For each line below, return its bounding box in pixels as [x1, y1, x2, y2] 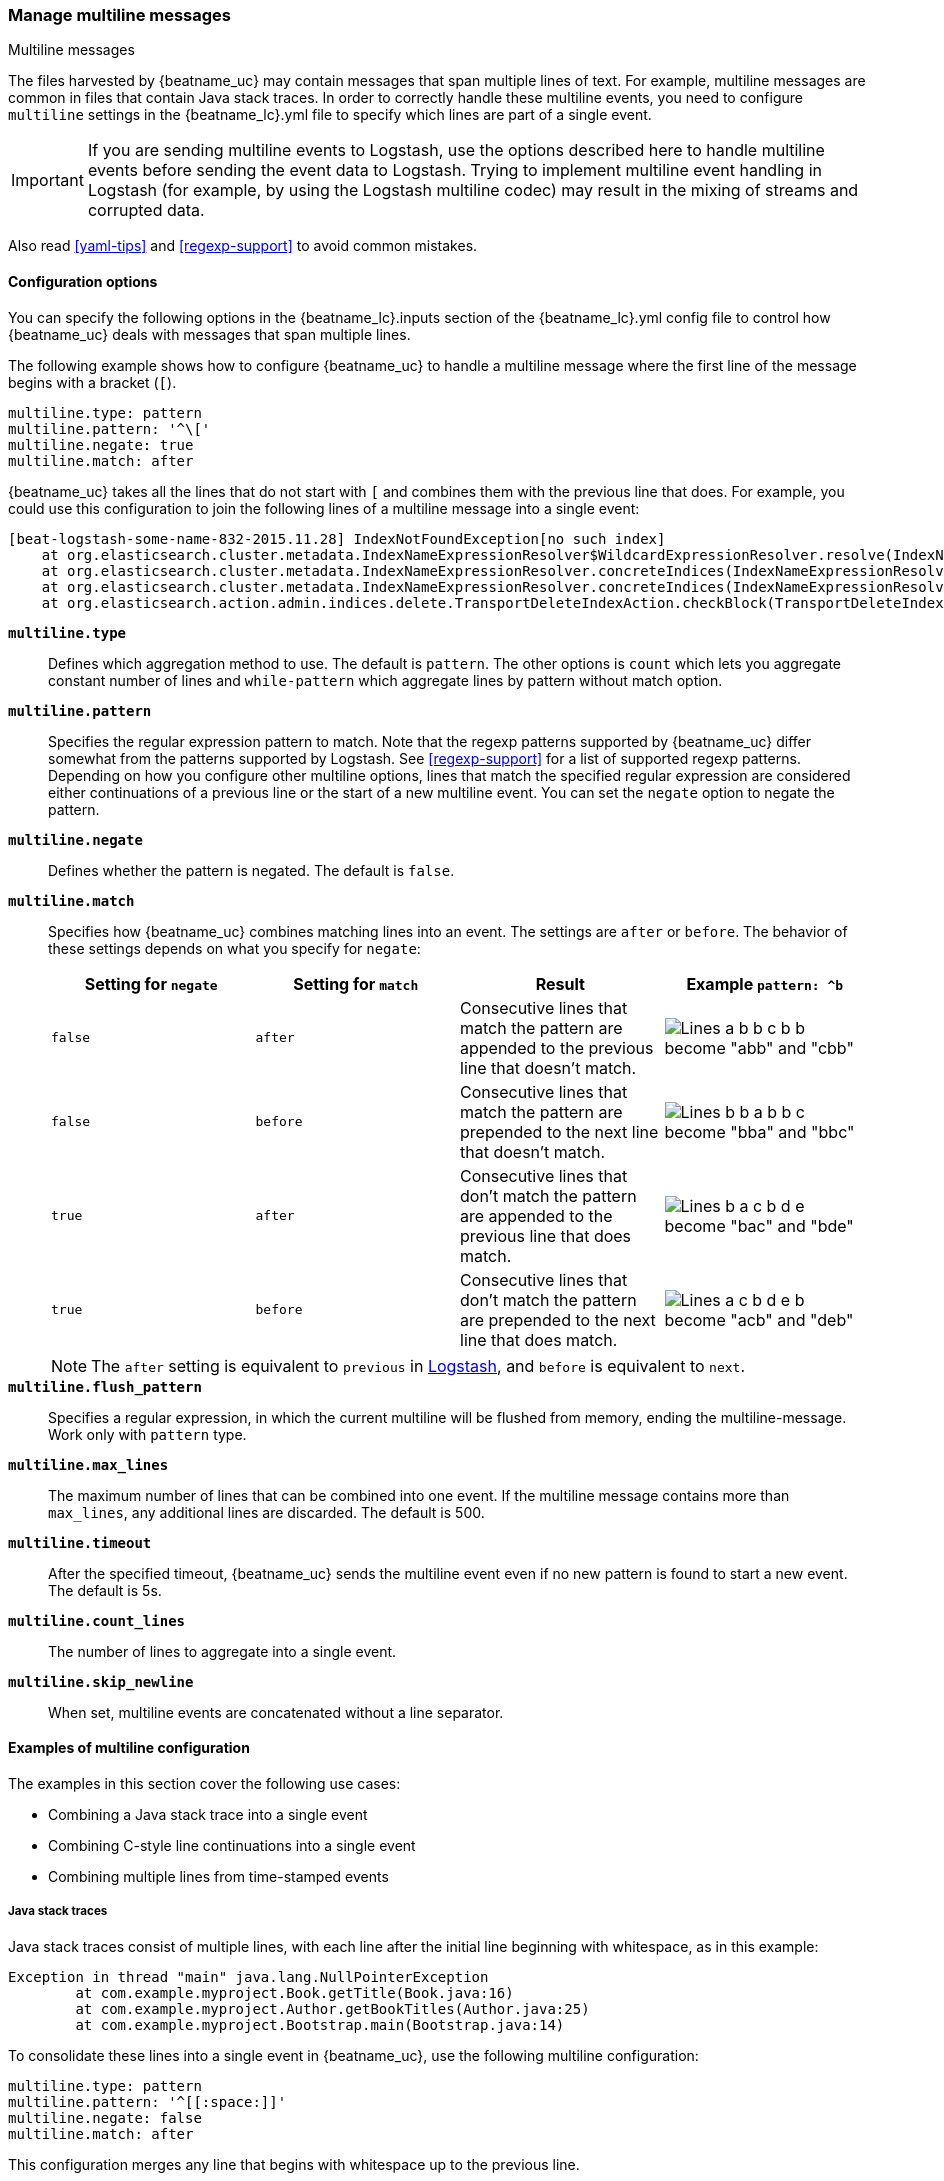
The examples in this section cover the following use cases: [8, 1774, 401, 1792]
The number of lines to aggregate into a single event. [48, 1642, 397, 1660]
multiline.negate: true [8, 436, 194, 453]
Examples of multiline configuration [8, 1739, 250, 1757]
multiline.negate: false [8, 2109, 202, 2126]
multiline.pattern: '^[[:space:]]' [8, 2093, 287, 2110]
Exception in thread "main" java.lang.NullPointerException [8, 1968, 489, 1985]
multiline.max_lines [8, 1456, 169, 1473]
